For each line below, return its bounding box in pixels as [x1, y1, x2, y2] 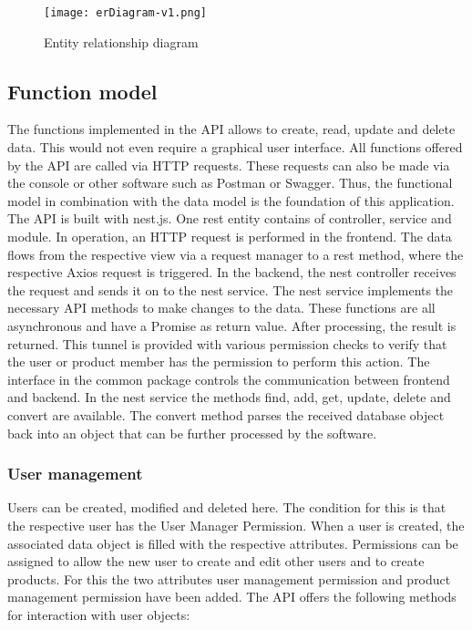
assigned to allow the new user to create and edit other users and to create [7, 552, 425, 571]
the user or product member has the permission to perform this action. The [7, 352, 430, 371]
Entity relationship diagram [44, 32, 199, 51]
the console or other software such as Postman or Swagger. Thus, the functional [7, 173, 453, 192]
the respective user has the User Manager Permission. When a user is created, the [7, 515, 465, 534]
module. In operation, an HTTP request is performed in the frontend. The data [7, 227, 452, 246]
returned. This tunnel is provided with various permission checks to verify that [7, 334, 447, 353]
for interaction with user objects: [7, 604, 190, 624]
